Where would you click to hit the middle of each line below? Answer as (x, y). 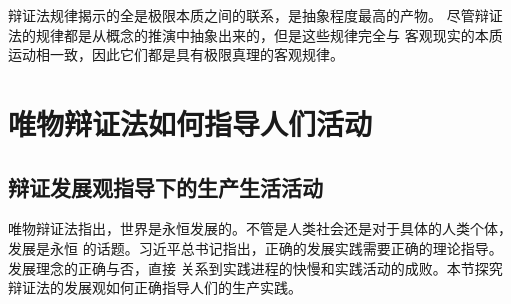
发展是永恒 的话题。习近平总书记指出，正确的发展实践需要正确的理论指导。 (255, 247)
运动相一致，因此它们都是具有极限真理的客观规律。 (176, 54)
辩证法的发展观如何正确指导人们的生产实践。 (155, 287)
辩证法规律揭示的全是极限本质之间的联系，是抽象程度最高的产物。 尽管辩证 (255, 15)
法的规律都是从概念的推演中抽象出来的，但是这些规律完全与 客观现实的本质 (255, 34)
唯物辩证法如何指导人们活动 (190, 122)
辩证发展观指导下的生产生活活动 (165, 186)
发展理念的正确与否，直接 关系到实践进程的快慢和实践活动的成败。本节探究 (255, 267)
